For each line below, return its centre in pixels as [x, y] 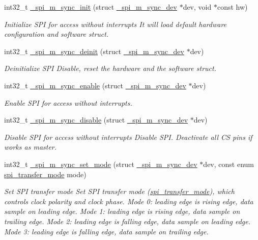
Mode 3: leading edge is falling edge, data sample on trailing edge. [106, 231]
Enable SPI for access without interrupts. [68, 102]
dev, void [197, 7]
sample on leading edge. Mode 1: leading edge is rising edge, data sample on [122, 211]
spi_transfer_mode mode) [45, 174]
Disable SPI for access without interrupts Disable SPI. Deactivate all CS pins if [128, 137]
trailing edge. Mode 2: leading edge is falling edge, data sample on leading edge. [127, 221]
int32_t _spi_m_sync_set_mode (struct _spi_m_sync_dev [101, 164]
